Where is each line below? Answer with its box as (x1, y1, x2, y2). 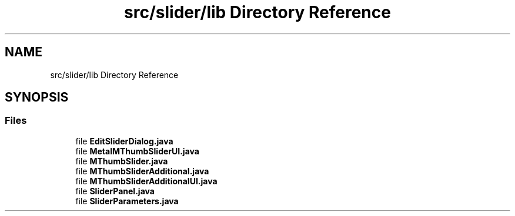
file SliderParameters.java (75, 195, 179, 206)
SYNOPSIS (5, 90, 69, 105)
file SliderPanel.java (75, 185, 155, 196)
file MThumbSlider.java (75, 156, 168, 166)
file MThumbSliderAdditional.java (75, 166, 209, 176)
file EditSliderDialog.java (75, 136, 173, 146)
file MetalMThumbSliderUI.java (75, 146, 199, 156)
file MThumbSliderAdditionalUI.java (75, 176, 218, 186)
